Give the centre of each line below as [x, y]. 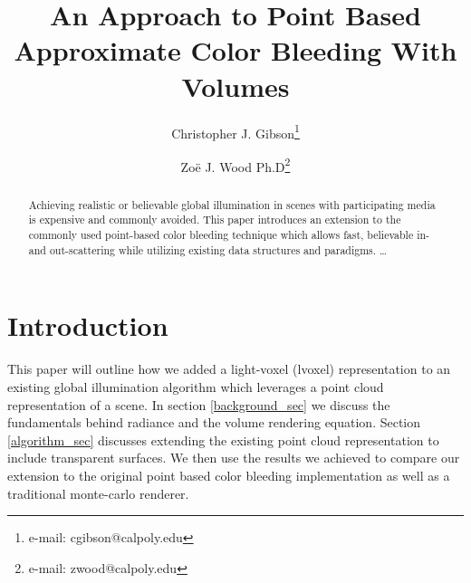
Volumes [235, 86]
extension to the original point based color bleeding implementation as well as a [229, 475]
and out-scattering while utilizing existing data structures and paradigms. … [208, 249]
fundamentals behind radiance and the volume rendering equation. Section [214, 422]
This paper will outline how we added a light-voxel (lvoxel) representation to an [229, 369]
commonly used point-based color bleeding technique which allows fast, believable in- [229, 235]
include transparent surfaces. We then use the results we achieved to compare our [234, 458]
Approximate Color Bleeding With [235, 50]
